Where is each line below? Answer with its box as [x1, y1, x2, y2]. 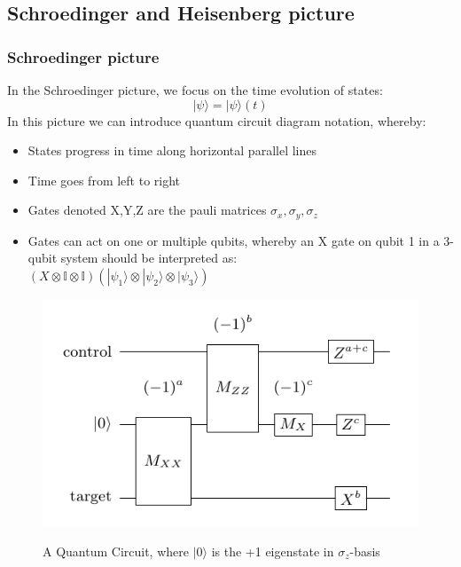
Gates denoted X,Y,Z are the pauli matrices [27, 201, 267, 219]
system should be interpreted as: [60, 248, 238, 267]
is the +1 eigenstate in [211, 541, 334, 560]
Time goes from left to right [27, 170, 181, 189]
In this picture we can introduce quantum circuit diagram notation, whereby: [7, 111, 426, 130]
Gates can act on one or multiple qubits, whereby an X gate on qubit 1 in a [27, 231, 440, 249]
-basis [349, 541, 380, 560]
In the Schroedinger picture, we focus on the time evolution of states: [7, 81, 383, 98]
